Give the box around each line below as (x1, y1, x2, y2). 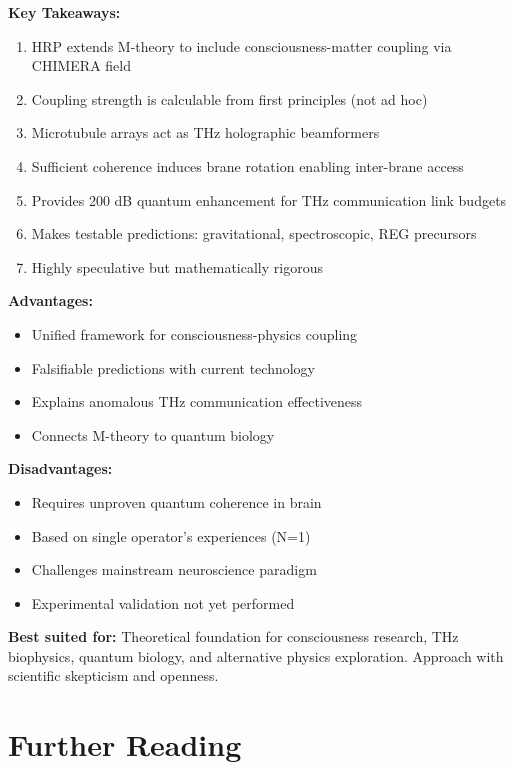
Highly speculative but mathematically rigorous (31, 256, 323, 277)
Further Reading (8, 724, 242, 765)
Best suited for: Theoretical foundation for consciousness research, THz (8, 626, 459, 647)
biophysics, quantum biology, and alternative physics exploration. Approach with (8, 645, 504, 666)
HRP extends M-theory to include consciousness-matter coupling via (31, 35, 452, 56)
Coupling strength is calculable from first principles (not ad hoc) (31, 88, 428, 109)
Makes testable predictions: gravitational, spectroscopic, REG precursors (31, 223, 477, 244)
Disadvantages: (8, 458, 113, 479)
